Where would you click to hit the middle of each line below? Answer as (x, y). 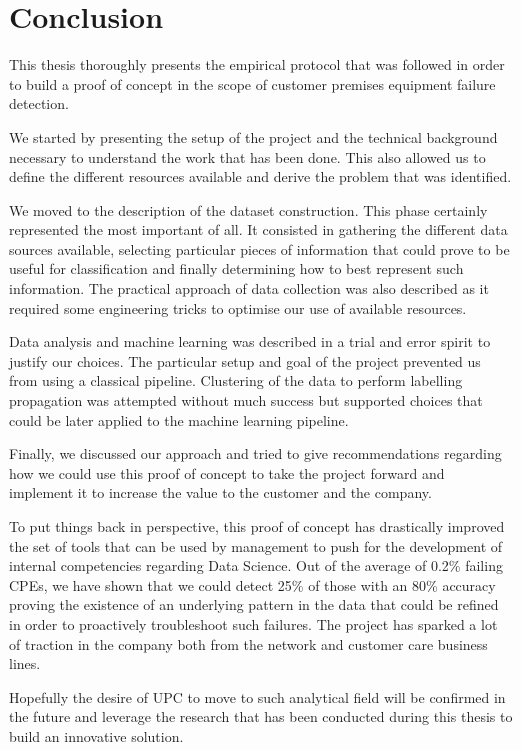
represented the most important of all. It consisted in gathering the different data (258, 229)
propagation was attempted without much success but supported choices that (246, 400)
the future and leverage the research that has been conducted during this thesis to (261, 716)
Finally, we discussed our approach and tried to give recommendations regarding (255, 453)
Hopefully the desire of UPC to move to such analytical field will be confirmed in (257, 696)
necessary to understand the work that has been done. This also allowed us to (247, 156)
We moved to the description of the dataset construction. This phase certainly (248, 209)
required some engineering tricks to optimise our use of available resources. (238, 307)
